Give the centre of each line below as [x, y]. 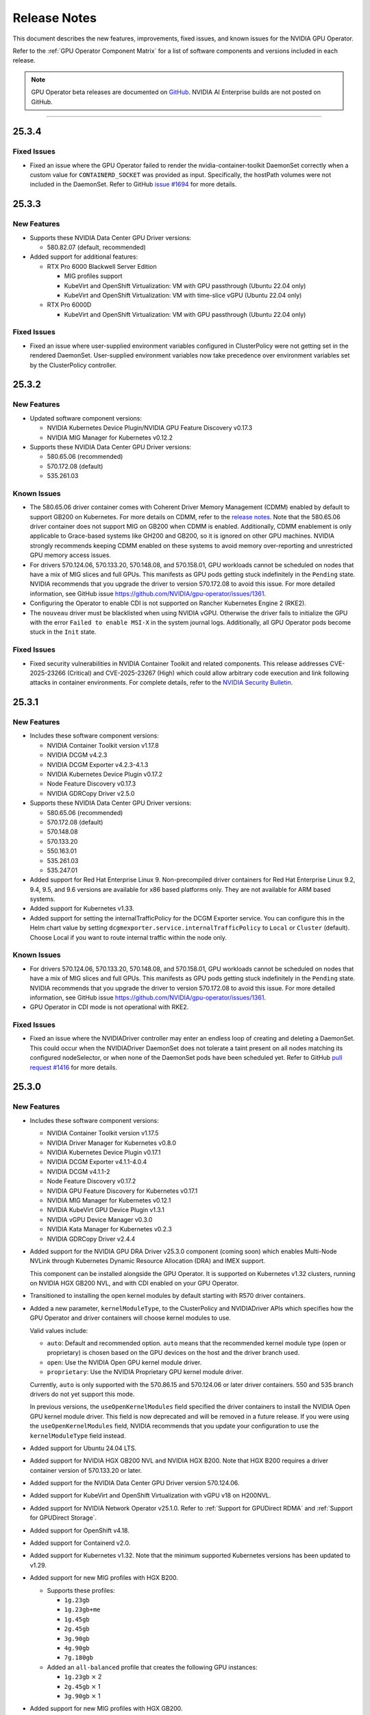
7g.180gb [79, 1658]
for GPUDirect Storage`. [63, 1518]
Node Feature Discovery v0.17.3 [91, 784]
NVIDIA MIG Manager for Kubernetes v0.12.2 [110, 437]
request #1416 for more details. [74, 1067]
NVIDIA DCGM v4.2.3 [77, 755]
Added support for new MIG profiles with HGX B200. [104, 1578]
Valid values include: [59, 1330]
